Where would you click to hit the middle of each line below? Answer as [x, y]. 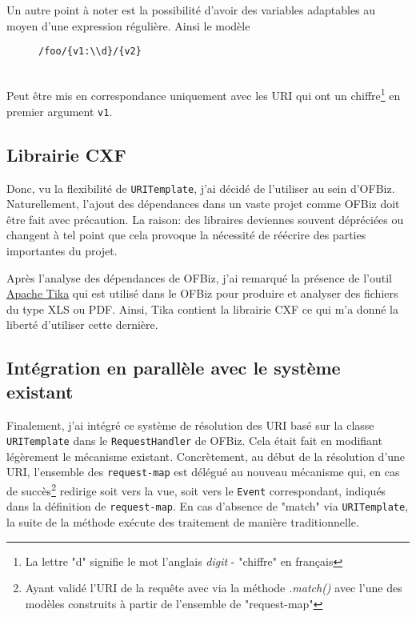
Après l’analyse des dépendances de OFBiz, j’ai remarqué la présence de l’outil [199, 277]
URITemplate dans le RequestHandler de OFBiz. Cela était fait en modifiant [194, 441]
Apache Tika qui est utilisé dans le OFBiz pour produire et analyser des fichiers [202, 293]
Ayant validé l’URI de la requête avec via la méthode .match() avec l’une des [214, 588]
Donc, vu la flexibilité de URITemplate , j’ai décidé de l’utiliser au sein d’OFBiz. [201, 188]
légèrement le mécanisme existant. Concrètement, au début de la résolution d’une [206, 456]
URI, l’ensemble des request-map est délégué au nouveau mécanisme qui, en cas [203, 472]
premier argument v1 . [60, 111]
